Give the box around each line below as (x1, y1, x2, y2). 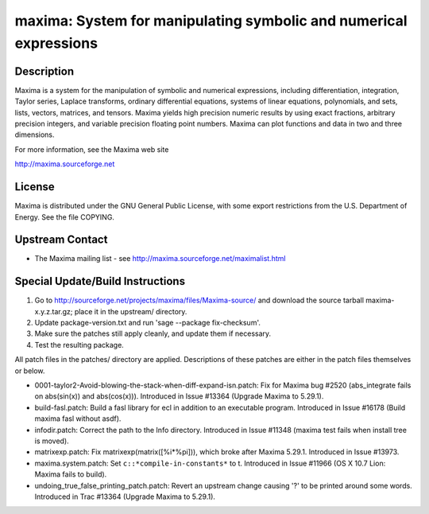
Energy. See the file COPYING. (14, 212, 115, 222)
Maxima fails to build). (34, 469, 107, 479)
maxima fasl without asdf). (34, 414, 122, 423)
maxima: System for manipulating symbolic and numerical (14, 12, 408, 29)
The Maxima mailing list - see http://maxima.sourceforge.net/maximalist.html (34, 254, 286, 263)
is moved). (34, 436, 69, 446)
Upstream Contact (14, 233, 108, 247)
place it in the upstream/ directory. (74, 306, 187, 316)
